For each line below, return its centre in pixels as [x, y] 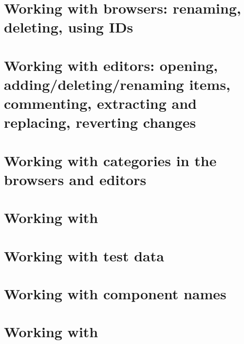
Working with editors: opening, [111, 65]
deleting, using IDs [69, 27]
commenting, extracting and [101, 103]
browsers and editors [75, 179]
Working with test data [84, 255]
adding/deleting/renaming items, [117, 84]
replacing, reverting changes [100, 122]
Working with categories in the [110, 160]
